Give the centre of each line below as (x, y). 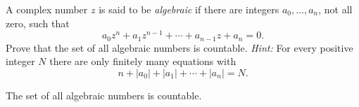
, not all (335, 9)
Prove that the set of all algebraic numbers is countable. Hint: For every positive (179, 47)
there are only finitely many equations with (143, 61)
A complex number (47, 9)
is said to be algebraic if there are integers (189, 9)
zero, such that (38, 23)
